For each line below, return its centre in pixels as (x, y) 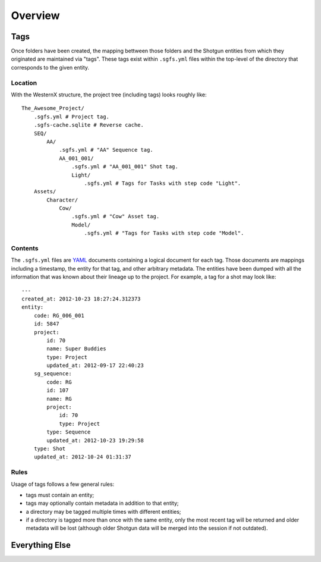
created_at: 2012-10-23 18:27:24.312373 (81, 299)
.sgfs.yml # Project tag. (72, 117)
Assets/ (45, 191)
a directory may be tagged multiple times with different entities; (103, 511)
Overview (35, 15)
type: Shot (50, 448)
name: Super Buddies (76, 349)
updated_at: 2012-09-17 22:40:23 (95, 365)
